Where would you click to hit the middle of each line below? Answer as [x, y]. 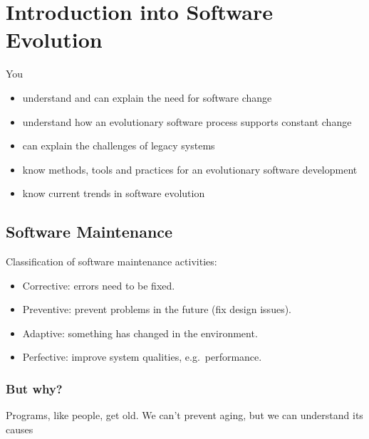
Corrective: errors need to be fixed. [99, 285]
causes [20, 429]
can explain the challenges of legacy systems [119, 146]
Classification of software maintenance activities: [111, 261]
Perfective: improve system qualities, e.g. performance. [142, 357]
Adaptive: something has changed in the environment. [140, 333]
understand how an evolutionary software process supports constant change [187, 121]
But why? [34, 388]
